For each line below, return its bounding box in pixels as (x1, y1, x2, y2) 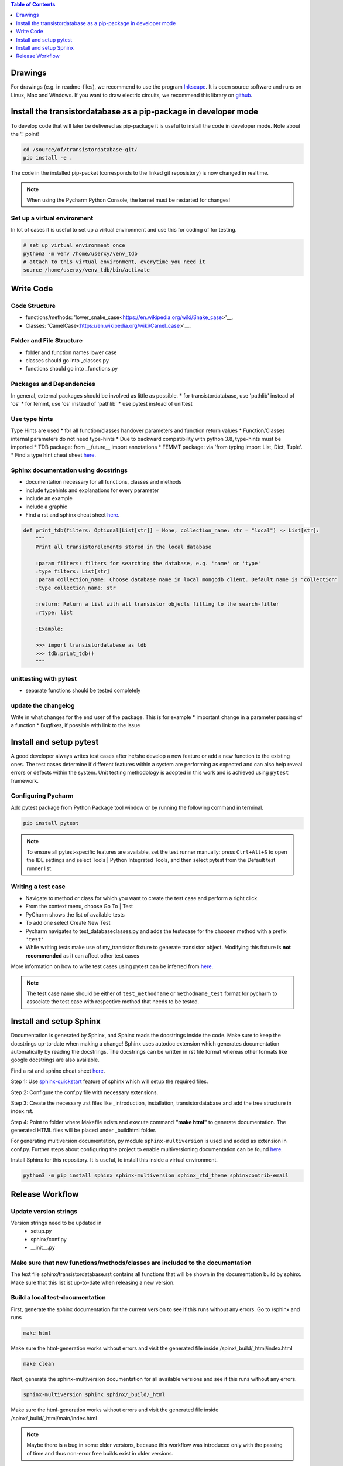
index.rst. (11, 1108, 34, 1115)
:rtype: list (35, 609, 73, 616)
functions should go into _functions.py (25, 365, 118, 372)
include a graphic (25, 503, 67, 510)
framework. (11, 777, 39, 784)
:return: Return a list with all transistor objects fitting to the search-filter (35, 601, 280, 608)
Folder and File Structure (11, 337, 83, 345)
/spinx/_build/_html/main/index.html (11, 1414, 97, 1421)
